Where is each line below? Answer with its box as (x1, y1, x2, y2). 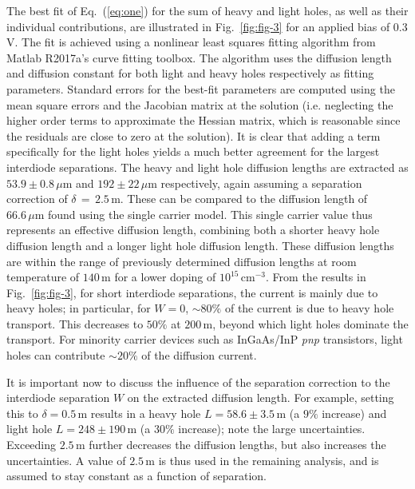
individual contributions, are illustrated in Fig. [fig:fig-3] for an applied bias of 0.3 (6, 18, 408, 34)
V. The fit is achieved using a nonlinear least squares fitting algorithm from (6, 34, 376, 50)
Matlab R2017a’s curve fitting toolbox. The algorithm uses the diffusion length (6, 49, 392, 66)
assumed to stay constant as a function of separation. (6, 467, 267, 484)
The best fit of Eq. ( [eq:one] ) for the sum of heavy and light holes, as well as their (6, 2, 409, 18)
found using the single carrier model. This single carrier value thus (48, 205, 373, 222)
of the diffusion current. (141, 347, 257, 364)
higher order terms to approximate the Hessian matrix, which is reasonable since (6, 112, 401, 129)
